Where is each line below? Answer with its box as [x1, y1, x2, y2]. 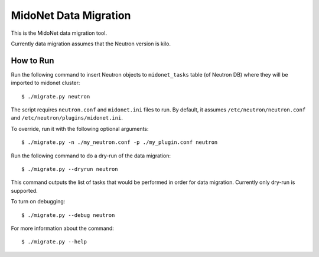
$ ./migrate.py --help [21, 239, 87, 245]
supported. [11, 187, 38, 194]
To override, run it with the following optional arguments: [11, 125, 149, 132]
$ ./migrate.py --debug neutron [21, 212, 115, 218]
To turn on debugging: [11, 198, 66, 205]
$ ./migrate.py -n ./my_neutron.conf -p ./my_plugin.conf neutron [21, 139, 218, 146]
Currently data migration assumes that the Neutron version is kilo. [11, 40, 171, 47]
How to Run [11, 55, 54, 65]
